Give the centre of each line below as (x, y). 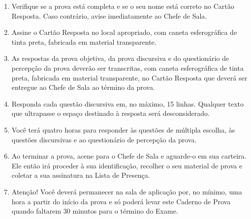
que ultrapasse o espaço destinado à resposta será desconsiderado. (110, 113)
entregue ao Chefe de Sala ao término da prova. (83, 87)
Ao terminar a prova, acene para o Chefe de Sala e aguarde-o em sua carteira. (129, 156)
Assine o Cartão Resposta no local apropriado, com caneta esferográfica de (124, 32)
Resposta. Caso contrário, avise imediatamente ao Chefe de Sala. (109, 15)
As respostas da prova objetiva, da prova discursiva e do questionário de (120, 58)
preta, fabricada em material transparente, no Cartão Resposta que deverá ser (129, 77)
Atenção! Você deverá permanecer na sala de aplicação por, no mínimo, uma (127, 191)
